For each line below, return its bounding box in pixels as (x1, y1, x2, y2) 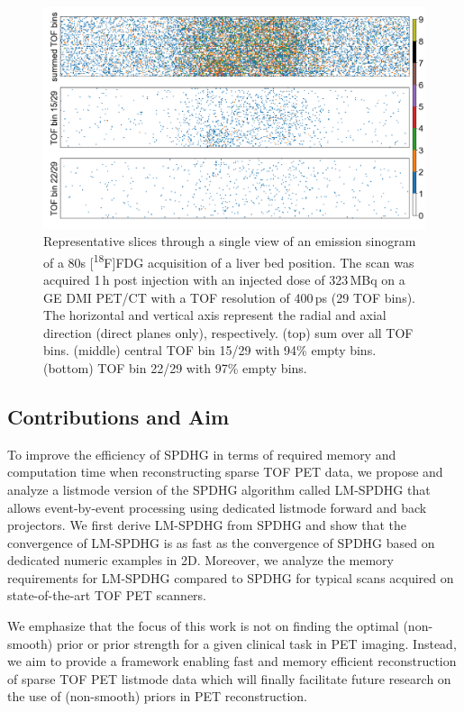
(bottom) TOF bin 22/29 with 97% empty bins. (43, 358, 307, 377)
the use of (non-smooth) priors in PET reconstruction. (7, 687, 307, 706)
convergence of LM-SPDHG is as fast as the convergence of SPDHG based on (7, 533, 435, 552)
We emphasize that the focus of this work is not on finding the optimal (7, 616, 399, 635)
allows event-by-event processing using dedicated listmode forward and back (7, 497, 427, 516)
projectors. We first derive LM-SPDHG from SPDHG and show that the (7, 516, 407, 534)
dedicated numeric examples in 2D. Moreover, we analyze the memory (7, 551, 394, 570)
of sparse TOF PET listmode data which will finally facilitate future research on (7, 669, 451, 688)
